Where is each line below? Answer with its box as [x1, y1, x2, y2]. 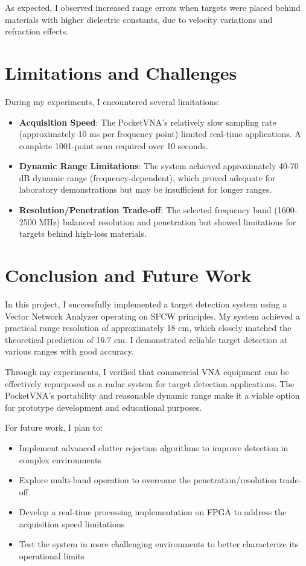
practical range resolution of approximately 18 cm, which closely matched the [5, 321, 292, 334]
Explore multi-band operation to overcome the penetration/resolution [19, 474, 277, 486]
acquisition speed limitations [19, 517, 125, 530]
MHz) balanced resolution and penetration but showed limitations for [39, 215, 296, 228]
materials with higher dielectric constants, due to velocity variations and [5, 13, 273, 25]
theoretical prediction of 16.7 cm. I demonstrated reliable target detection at [5, 333, 288, 346]
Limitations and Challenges [5, 60, 237, 85]
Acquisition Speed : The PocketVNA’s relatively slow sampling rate [19, 115, 276, 128]
